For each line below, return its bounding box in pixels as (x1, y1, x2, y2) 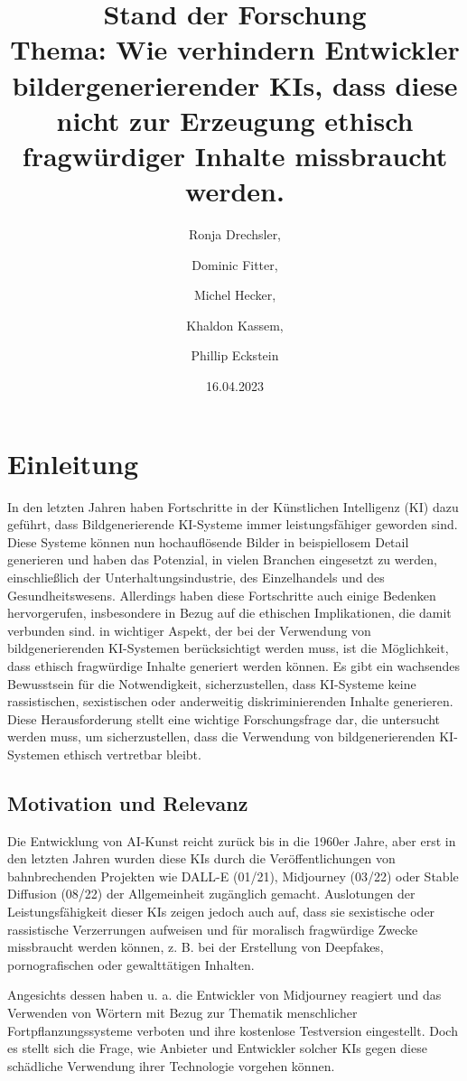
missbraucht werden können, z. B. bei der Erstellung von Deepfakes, (7, 937, 384, 956)
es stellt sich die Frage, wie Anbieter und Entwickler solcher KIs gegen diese (7, 1039, 427, 1058)
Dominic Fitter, (191, 255, 278, 274)
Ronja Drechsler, (188, 225, 282, 244)
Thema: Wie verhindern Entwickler (10, 31, 460, 68)
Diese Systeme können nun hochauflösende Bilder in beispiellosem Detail (7, 532, 409, 551)
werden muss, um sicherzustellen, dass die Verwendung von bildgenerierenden (7, 727, 435, 746)
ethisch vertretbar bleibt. (63, 744, 201, 763)
